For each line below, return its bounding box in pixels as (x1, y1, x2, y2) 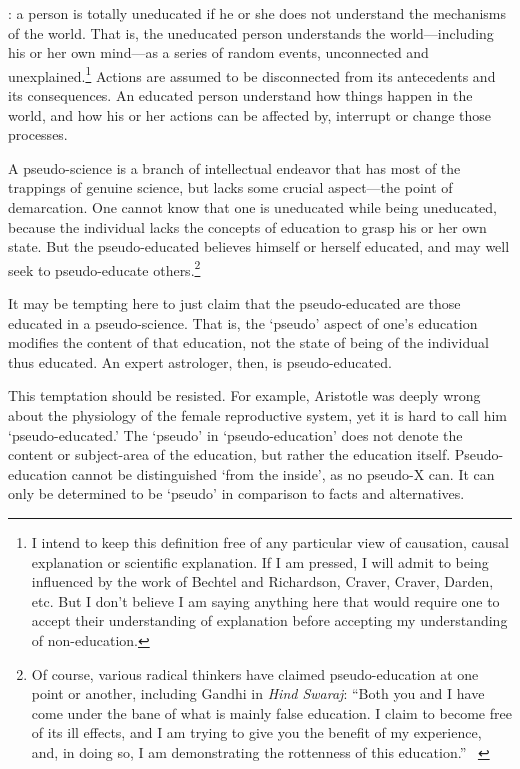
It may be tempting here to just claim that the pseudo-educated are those (8, 293, 461, 314)
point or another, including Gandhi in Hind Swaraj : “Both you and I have (31, 683, 485, 704)
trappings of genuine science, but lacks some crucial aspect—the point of (8, 177, 453, 198)
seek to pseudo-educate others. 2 (8, 256, 201, 280)
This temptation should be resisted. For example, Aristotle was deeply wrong (8, 385, 481, 406)
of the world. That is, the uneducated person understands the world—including (8, 22, 494, 43)
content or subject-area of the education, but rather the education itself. (8, 444, 451, 465)
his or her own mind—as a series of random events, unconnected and (8, 42, 429, 63)
